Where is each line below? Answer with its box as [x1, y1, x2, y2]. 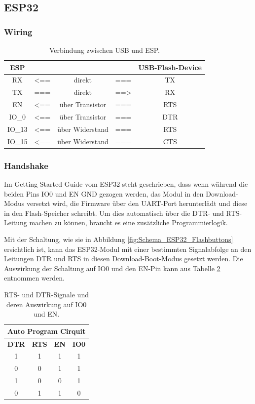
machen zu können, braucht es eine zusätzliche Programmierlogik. [29, 217, 228, 228]
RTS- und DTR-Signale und [4, 289, 89, 299]
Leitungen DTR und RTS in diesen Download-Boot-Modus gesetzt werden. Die [4, 253, 243, 264]
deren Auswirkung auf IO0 [6, 299, 87, 309]
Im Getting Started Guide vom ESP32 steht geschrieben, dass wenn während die [4, 178, 248, 189]
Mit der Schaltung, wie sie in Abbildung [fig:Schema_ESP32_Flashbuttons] [4, 234, 233, 244]
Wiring [4, 25, 33, 38]
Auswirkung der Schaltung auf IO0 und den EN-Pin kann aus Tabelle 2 [4, 263, 220, 273]
